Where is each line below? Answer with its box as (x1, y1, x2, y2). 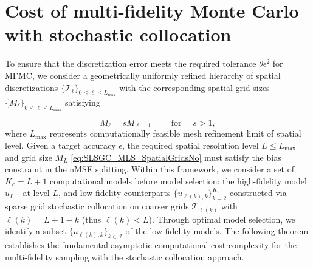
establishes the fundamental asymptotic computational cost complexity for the (5, 238, 297, 251)
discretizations (5, 81, 58, 93)
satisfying (65, 95, 100, 108)
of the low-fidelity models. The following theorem (125, 225, 309, 237)
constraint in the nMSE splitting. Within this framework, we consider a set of (5, 163, 294, 175)
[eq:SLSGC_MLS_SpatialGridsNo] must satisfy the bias (71, 150, 281, 163)
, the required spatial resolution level (122, 138, 259, 151)
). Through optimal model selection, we (148, 212, 295, 225)
